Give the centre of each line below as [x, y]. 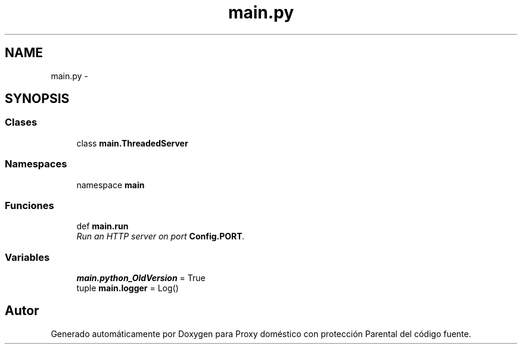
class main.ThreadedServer [132, 143]
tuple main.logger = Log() [128, 288]
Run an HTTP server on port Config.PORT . [161, 236]
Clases [21, 122]
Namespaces [36, 164]
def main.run [102, 226]
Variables [27, 257]
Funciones [29, 205]
